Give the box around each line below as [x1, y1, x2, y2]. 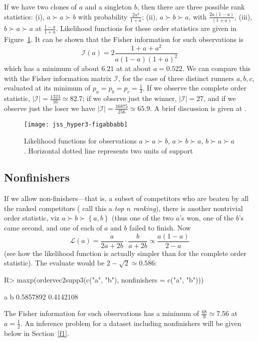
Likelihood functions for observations [24, 135, 137, 145]
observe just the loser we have [4, 102, 95, 113]
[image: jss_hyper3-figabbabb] [24, 121, 128, 128]
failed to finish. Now [129, 222, 191, 233]
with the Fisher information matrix [4, 72, 112, 83]
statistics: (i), [4, 11, 45, 21]
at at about [116, 63, 151, 73]
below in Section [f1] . [4, 327, 69, 338]
